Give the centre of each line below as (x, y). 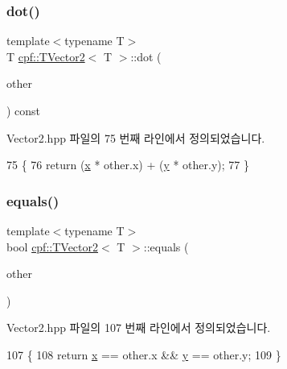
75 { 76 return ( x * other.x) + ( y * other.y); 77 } (128, 165)
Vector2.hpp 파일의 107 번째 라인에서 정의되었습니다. (139, 328)
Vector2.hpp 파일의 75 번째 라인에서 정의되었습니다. (136, 137)
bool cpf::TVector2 (53, 246)
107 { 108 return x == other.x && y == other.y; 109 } (144, 354)
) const (24, 110)
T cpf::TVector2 (46, 56)
